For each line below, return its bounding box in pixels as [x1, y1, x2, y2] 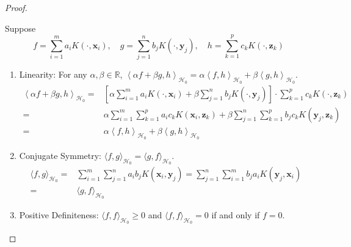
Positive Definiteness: [19, 208, 99, 221]
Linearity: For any [19, 68, 87, 81]
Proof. [5, 1, 27, 13]
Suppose [5, 21, 36, 34]
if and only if [211, 208, 260, 221]
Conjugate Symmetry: [19, 149, 102, 161]
